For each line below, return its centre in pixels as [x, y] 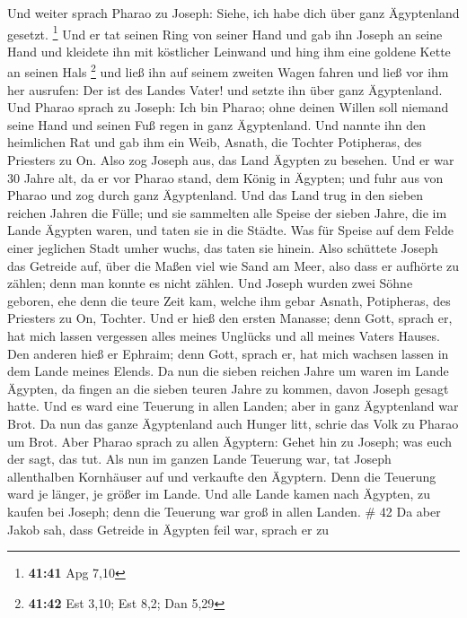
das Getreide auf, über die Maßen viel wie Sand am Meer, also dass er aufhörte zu [233, 265]
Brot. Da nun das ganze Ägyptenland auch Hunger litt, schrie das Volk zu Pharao [233, 423]
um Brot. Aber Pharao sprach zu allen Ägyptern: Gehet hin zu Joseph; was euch [229, 441]
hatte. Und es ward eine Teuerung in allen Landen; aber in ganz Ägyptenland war [233, 406]
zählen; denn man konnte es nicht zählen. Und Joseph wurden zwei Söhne [210, 283]
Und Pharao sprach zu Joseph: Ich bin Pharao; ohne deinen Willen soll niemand [228, 107]
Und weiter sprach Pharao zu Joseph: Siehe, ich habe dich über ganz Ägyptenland [233, 13]
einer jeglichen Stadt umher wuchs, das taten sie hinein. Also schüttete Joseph [223, 248]
